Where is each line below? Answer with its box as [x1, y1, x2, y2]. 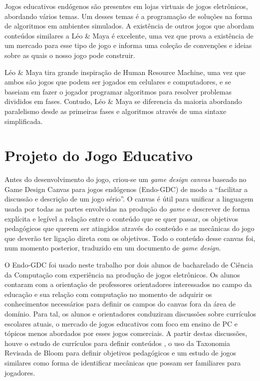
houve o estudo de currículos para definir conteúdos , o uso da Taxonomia [4, 337, 230, 348]
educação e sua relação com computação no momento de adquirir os [4, 288, 212, 299]
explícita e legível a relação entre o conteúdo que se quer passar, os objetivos [4, 213, 239, 223]
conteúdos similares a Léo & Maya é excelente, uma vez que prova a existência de [4, 30, 254, 40]
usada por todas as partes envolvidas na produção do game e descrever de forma [4, 203, 250, 214]
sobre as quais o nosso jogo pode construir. [4, 49, 135, 60]
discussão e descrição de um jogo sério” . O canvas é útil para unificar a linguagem [4, 193, 254, 204]
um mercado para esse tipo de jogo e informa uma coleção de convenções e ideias [4, 40, 252, 50]
